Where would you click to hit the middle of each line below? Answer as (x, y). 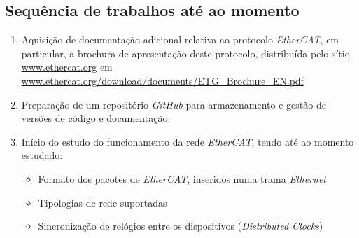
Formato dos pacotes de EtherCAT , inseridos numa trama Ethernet (182, 178)
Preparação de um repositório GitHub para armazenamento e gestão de (174, 104)
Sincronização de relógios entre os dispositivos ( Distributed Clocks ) (181, 226)
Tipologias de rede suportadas (103, 202)
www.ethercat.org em (67, 67)
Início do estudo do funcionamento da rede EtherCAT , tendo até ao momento (188, 141)
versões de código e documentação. (96, 118)
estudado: (42, 155)
